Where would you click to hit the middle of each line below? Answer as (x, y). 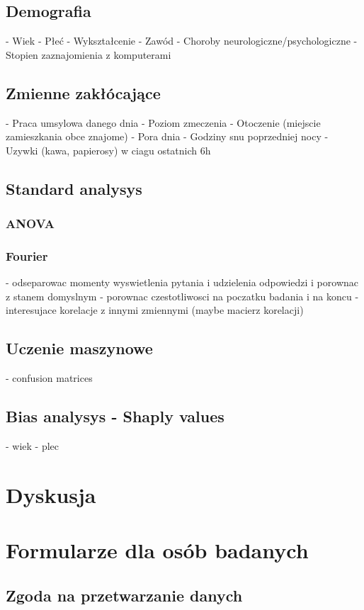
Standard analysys (74, 188)
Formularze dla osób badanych (157, 550)
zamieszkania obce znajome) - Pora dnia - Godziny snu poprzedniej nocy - (167, 136)
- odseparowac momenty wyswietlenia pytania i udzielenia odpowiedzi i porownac (182, 282)
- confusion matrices (49, 378)
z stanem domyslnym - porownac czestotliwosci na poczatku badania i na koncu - (182, 296)
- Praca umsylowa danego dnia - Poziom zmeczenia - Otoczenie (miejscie (163, 122)
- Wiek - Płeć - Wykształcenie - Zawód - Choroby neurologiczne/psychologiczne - (182, 41)
